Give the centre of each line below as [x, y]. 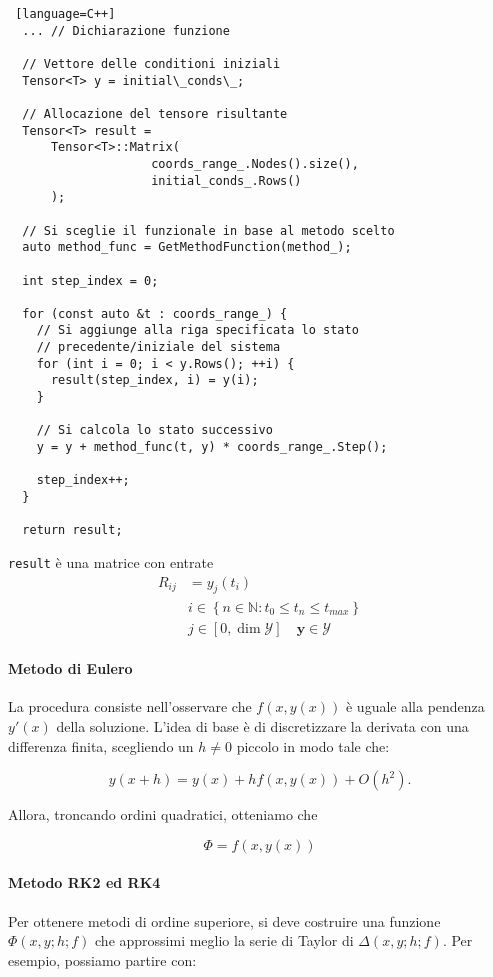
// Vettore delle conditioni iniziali [151, 63]
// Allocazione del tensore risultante [155, 113]
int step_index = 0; [90, 280]
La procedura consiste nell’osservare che [130, 706]
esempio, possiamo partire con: [102, 959]
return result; [72, 530]
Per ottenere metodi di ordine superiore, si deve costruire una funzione [224, 920]
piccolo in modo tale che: [313, 745]
